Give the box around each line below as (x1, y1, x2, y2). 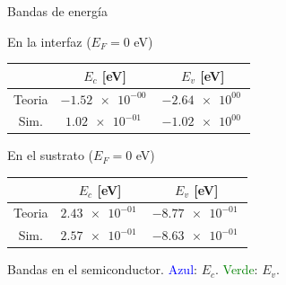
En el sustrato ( (7, 146, 94, 165)
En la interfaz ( (7, 31, 91, 50)
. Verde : (215, 260, 258, 279)
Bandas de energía (7, 2, 108, 20)
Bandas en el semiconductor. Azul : (7, 260, 197, 279)
